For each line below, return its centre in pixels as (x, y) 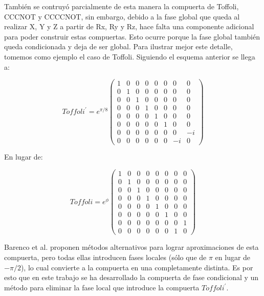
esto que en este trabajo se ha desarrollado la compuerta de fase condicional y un (131, 277)
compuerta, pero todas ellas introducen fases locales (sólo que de (105, 257)
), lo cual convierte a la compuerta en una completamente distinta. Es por (137, 267)
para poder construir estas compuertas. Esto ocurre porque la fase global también (132, 36)
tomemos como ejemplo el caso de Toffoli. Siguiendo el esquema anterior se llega (130, 56)
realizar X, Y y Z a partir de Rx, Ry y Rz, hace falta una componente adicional (129, 26)
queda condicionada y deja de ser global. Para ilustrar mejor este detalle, (118, 46)
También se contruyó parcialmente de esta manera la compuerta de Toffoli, (122, 6)
